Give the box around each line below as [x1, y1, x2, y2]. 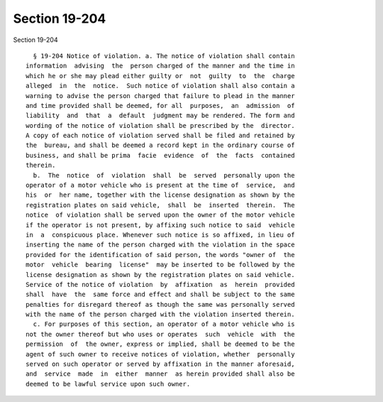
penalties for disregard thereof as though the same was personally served [26, 300, 295, 308]
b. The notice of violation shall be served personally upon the [33, 171, 295, 179]
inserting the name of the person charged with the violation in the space [26, 241, 295, 249]
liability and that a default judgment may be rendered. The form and [26, 112, 295, 120]
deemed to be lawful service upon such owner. [26, 380, 191, 388]
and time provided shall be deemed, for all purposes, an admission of [26, 102, 295, 109]
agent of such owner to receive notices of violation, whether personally [26, 350, 295, 358]
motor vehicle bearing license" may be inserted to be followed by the [26, 261, 295, 269]
